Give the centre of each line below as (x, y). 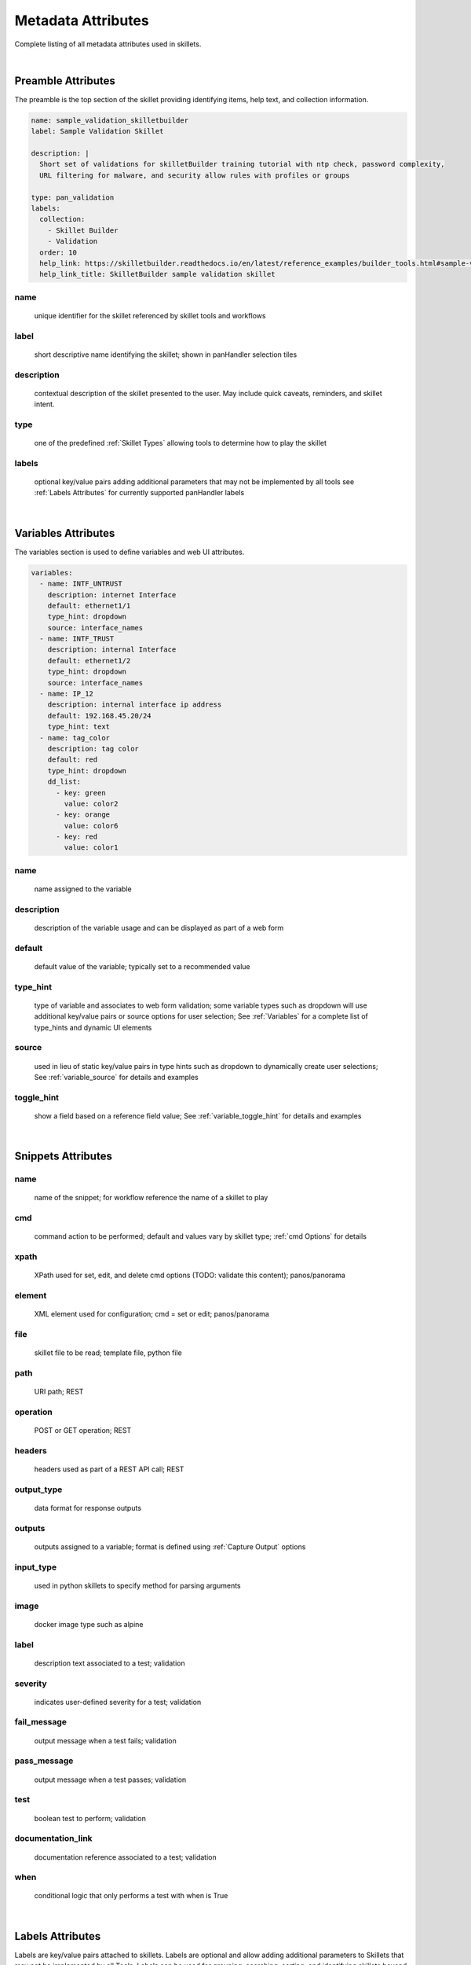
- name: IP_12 (67, 694)
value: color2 (91, 803)
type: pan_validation (73, 197)
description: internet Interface (112, 595)
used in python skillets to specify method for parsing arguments (137, 1585)
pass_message (44, 1761)
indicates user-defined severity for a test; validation (118, 1702)
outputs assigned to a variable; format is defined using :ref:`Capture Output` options (170, 1546)
